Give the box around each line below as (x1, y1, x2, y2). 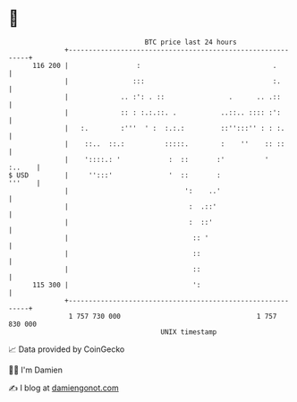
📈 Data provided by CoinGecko (8, 344, 125, 355)
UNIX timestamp (160, 327, 217, 337)
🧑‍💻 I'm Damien (8, 364, 64, 375)
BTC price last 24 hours (144, 38, 238, 47)
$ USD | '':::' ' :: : (8, 170, 221, 180)
